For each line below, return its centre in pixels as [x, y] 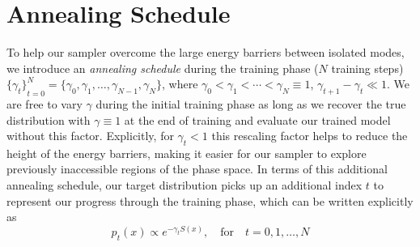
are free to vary [45, 103]
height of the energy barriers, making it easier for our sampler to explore [187, 153]
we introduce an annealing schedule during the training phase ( [163, 68]
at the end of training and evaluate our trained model [257, 119]
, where [180, 84]
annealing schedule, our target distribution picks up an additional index [185, 185]
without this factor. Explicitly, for [90, 136]
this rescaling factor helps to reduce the [310, 136]
